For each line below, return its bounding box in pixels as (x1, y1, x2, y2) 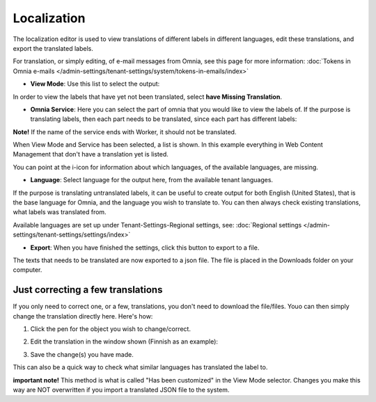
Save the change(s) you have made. (30, 350, 134, 358)
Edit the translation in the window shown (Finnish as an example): (30, 337, 219, 346)
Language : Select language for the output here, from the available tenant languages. (30, 176, 274, 184)
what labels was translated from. (13, 208, 107, 216)
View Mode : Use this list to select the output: (30, 80, 160, 88)
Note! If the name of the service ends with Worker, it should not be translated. (13, 127, 237, 136)
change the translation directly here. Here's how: (13, 312, 153, 320)
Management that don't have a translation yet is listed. (13, 150, 169, 159)
